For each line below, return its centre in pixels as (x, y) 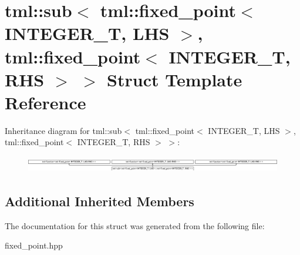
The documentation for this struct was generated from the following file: (135, 225)
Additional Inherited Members (100, 201)
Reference (45, 102)
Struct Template (175, 79)
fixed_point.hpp (34, 245)
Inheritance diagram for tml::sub (63, 130)
